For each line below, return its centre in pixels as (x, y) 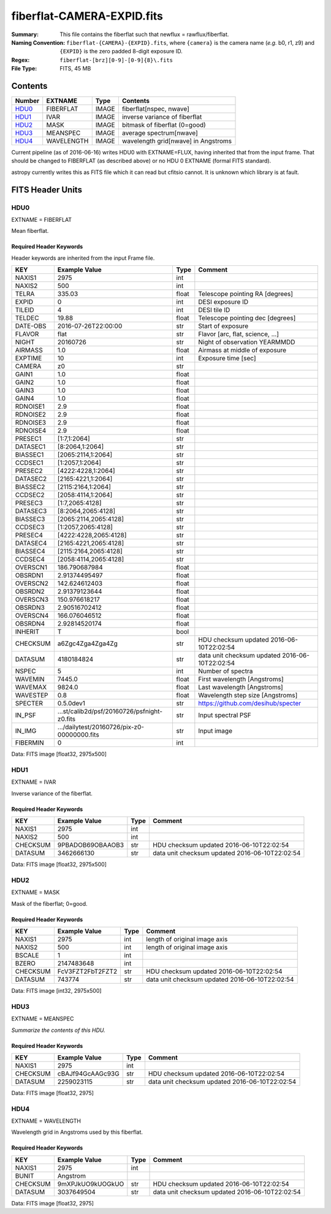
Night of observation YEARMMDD (247, 342)
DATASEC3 (31, 511)
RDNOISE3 (30, 423)
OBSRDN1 (29, 575)
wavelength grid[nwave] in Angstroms (177, 141)
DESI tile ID (214, 310)
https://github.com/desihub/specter (250, 704)
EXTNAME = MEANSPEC (43, 1019)
